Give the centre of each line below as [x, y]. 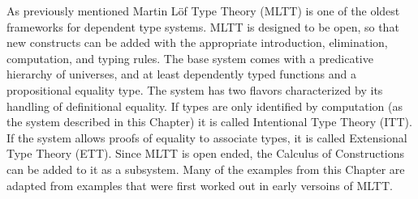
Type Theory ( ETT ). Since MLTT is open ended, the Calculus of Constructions [206, 153]
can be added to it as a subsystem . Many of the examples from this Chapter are [206, 169]
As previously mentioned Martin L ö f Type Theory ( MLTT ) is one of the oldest [203, 11]
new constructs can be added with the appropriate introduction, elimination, [197, 42]
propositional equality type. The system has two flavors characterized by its [195, 89]
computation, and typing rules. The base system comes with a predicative [190, 58]
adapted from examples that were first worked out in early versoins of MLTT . [200, 185]
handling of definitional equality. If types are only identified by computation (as [205, 106]
